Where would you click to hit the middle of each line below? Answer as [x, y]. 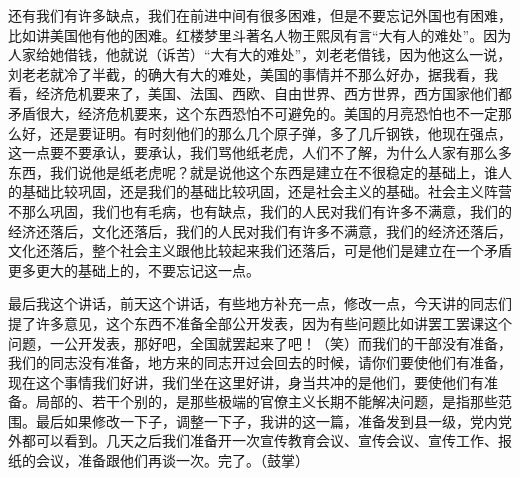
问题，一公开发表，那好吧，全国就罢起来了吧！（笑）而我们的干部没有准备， [260, 342]
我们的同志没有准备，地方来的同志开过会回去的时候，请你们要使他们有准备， [260, 362]
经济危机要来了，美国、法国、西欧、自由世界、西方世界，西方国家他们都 [273, 93]
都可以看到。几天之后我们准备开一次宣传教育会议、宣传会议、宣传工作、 [259, 440]
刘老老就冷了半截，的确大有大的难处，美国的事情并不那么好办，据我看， [246, 73]
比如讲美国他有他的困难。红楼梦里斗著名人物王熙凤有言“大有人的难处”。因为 [260, 34]
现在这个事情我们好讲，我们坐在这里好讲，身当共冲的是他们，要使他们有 [246, 381]
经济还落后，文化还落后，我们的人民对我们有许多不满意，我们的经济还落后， [260, 230]
